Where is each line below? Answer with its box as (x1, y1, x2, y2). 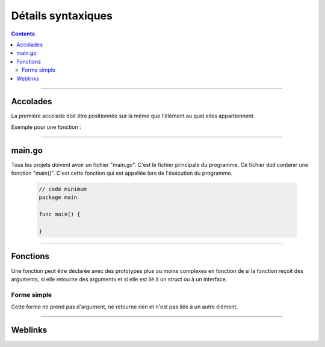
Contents (11, 30, 36, 37)
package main (39, 194, 78, 201)
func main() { (39, 211, 81, 218)
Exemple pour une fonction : (11, 123, 81, 131)
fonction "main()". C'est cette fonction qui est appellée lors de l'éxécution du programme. (11, 169, 233, 177)
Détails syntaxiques (11, 9, 113, 22)
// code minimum (39, 186, 87, 193)
